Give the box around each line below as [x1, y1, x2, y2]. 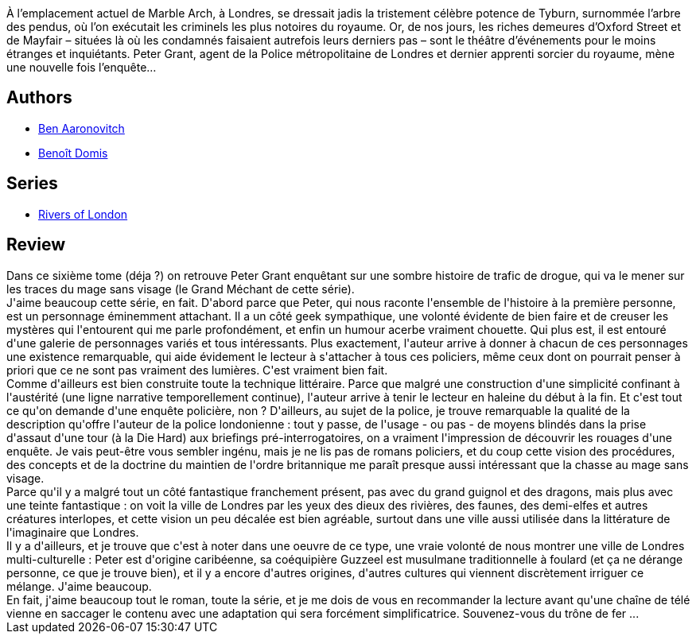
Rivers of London [38, 207, 128, 221]
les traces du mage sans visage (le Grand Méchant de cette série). [6, 281, 355, 296]
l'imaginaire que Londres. [6, 525, 139, 539]
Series [6, 173, 58, 194]
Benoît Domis [38, 145, 108, 160]
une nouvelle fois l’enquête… [6, 60, 157, 74]
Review [6, 235, 66, 255]
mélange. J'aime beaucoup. [6, 579, 152, 593]
